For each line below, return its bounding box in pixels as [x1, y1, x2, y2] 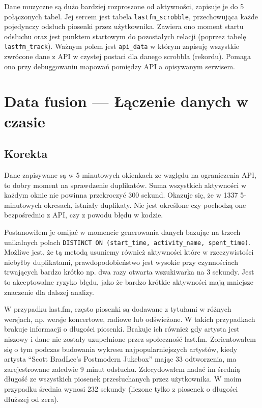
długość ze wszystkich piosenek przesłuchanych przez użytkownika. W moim [4, 373, 242, 384]
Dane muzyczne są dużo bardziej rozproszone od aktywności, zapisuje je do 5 [4, 1, 244, 11]
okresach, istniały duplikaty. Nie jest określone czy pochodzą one [44, 199, 246, 210]
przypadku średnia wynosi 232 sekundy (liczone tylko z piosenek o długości [4, 383, 238, 394]
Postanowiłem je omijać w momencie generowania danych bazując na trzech [4, 227, 241, 237]
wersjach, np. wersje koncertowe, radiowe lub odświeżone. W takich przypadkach [4, 313, 255, 324]
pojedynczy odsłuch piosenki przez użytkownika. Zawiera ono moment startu [4, 21, 244, 32]
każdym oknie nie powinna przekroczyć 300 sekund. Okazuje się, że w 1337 [4, 189, 238, 200]
